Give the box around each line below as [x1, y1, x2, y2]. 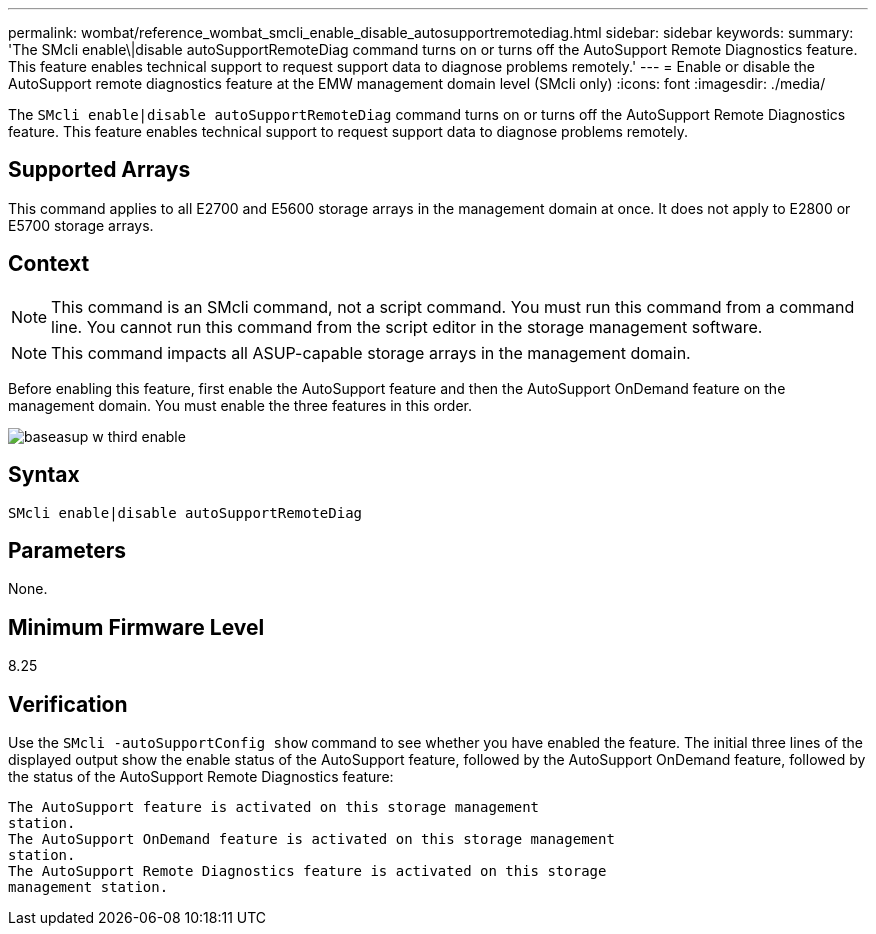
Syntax [8, 462, 80, 488]
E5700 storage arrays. [8, 216, 154, 234]
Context [8, 251, 90, 277]
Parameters [8, 537, 126, 563]
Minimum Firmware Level [8, 614, 265, 640]
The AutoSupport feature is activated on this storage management [8, 799, 540, 816]
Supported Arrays [8, 157, 191, 183]
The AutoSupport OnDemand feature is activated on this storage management [8, 831, 615, 848]
